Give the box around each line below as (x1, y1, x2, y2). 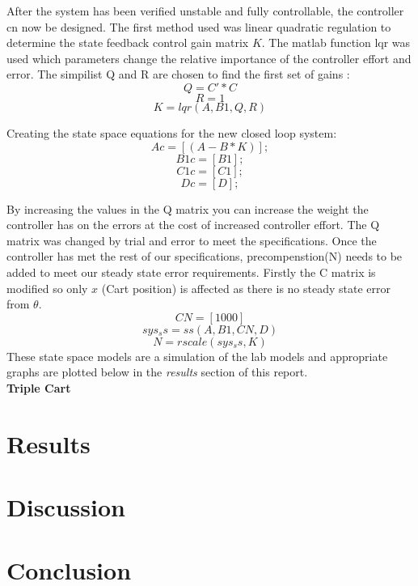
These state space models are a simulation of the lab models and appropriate (6, 347, 388, 364)
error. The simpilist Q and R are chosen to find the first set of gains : (6, 66, 350, 83)
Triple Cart (6, 379, 71, 396)
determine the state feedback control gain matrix (6, 34, 249, 51)
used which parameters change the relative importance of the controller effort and (6, 49, 412, 66)
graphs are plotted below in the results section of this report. (6, 363, 308, 380)
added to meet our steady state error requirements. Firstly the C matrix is (6, 263, 376, 280)
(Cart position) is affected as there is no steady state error (101, 279, 391, 296)
